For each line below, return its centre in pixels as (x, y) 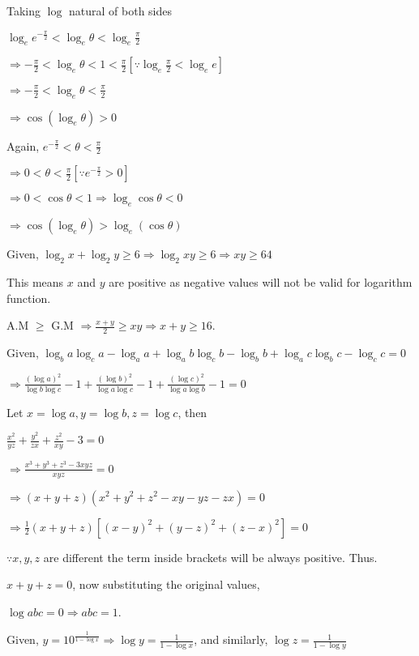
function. (29, 298)
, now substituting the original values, (166, 584)
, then (192, 412)
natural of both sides (120, 11)
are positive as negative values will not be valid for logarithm (261, 282)
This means (35, 282)
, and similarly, (231, 639)
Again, (23, 145)
